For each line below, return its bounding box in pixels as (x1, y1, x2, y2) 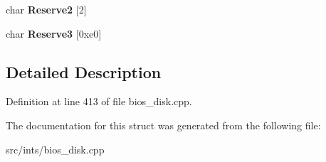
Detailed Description (6, 60, 162, 82)
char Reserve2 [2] (6, 2, 87, 16)
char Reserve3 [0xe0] (6, 26, 102, 40)
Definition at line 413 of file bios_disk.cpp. (6, 94, 192, 109)
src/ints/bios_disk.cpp (6, 141, 105, 156)
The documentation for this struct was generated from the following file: (6, 117, 321, 132)
